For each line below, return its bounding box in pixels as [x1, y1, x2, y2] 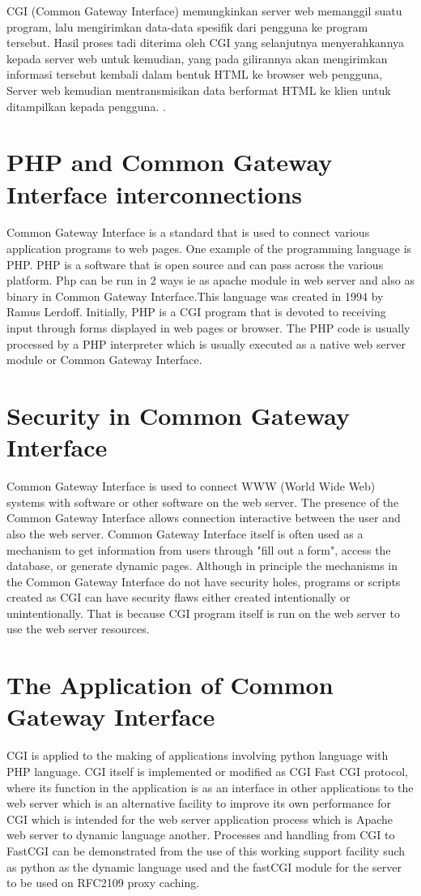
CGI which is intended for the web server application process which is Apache [6, 810, 393, 827]
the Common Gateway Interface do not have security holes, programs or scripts [6, 572, 401, 589]
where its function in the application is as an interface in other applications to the [6, 778, 414, 795]
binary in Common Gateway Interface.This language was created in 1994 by [6, 287, 384, 304]
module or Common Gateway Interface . [6, 351, 202, 368]
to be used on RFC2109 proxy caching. [6, 874, 200, 891]
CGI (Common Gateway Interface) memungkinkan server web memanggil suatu [6, 2, 402, 19]
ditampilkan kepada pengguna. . [6, 97, 166, 114]
